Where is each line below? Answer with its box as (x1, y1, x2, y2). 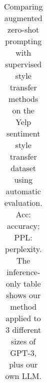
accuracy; (7, 220, 40, 231)
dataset (10, 162, 36, 174)
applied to (5, 312, 41, 324)
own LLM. (5, 370, 41, 381)
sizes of (10, 335, 36, 347)
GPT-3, (10, 347, 37, 358)
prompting (5, 35, 42, 47)
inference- (6, 266, 40, 278)
